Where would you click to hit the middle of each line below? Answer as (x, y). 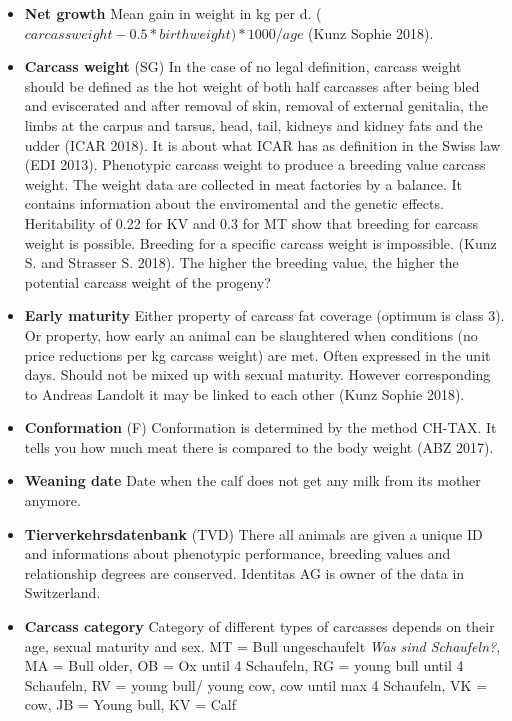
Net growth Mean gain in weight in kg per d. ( (173, 13)
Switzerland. (62, 592)
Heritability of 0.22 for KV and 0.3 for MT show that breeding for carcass (251, 222)
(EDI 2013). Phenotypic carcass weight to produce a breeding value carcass (255, 164)
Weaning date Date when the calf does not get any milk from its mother (252, 480)
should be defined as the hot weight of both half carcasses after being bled (252, 85)
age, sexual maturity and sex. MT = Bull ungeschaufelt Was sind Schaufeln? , (262, 645)
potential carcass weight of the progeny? (147, 281)
